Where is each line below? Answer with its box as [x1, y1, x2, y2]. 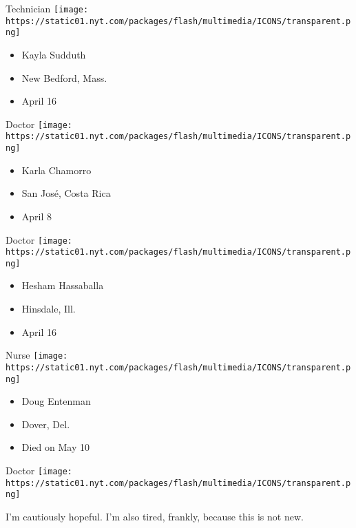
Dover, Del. [21, 416, 70, 431]
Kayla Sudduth [21, 47, 86, 61]
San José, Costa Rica [21, 186, 111, 200]
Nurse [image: [6, 348, 68, 362]
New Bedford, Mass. [21, 70, 107, 85]
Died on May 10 [21, 440, 90, 454]
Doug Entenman [21, 394, 91, 408]
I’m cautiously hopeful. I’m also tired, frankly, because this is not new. [6, 509, 304, 523]
